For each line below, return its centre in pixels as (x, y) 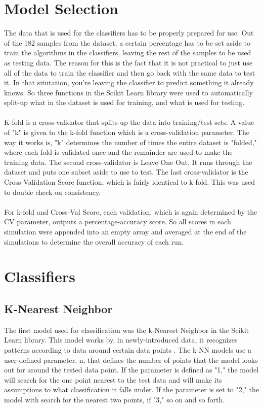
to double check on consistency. (53, 192)
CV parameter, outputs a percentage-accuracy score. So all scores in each (118, 222)
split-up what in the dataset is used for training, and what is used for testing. (124, 102)
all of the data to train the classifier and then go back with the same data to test (130, 72)
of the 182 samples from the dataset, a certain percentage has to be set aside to (127, 42)
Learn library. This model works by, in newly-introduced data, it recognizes (121, 340)
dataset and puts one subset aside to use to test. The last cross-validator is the (126, 172)
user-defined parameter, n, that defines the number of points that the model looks (131, 360)
